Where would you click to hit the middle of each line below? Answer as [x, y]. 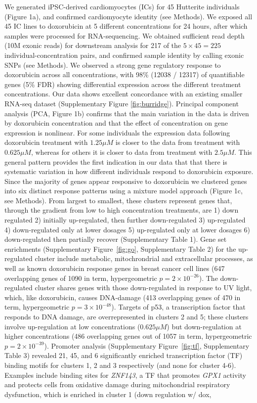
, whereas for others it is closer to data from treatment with [122, 152]
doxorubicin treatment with [46, 142]
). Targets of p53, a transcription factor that [178, 307]
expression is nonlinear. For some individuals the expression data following [117, 132]
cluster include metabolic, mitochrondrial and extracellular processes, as [144, 258]
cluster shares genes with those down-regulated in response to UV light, [143, 288]
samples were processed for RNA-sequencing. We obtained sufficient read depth [125, 35]
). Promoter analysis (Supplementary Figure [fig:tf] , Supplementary [147, 345]
